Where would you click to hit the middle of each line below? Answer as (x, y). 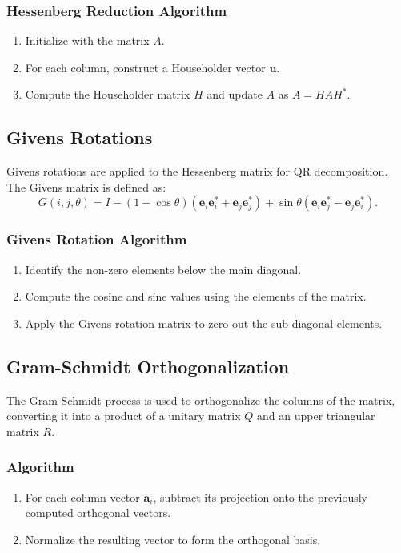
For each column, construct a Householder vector (145, 67)
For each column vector (82, 496)
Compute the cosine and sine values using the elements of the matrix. (196, 296)
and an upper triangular (316, 416)
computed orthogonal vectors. (98, 513)
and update (235, 94)
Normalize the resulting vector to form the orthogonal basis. (173, 539)
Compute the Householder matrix (108, 94)
